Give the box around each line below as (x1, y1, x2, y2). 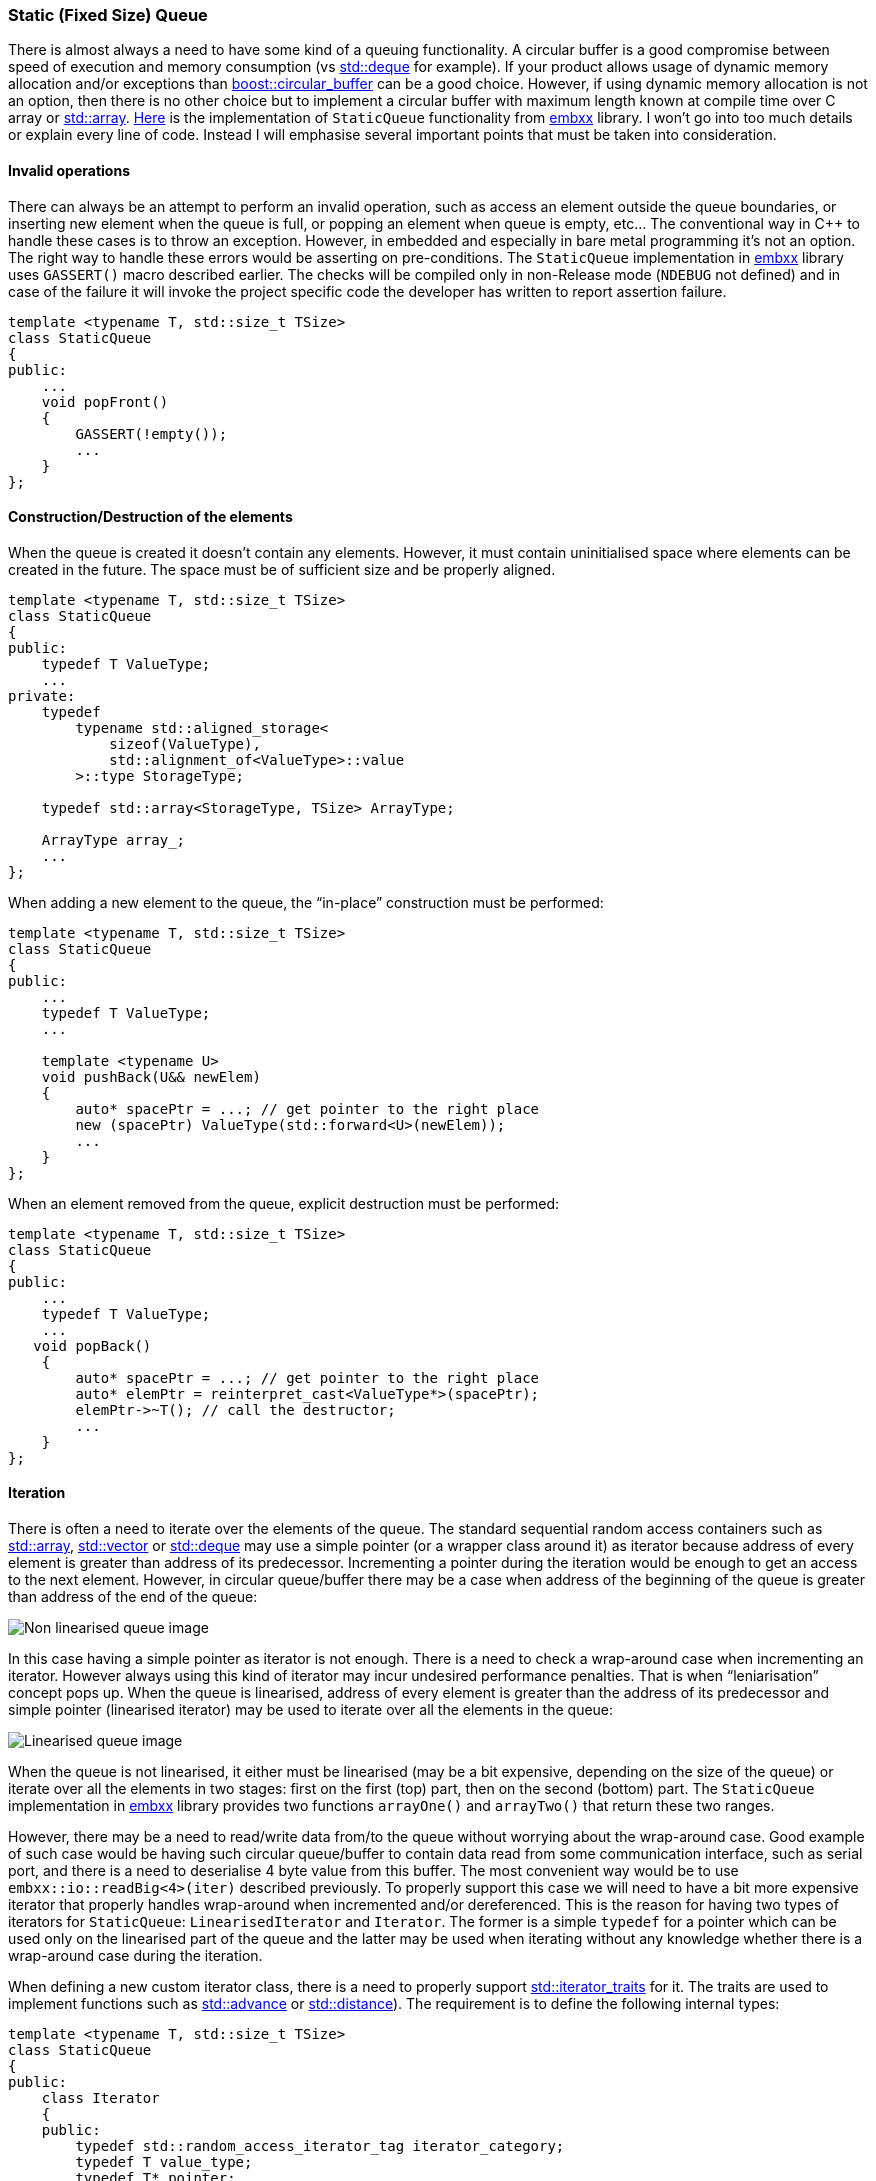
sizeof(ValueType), (109, 735, 261, 752)
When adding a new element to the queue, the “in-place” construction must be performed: (8, 893, 604, 911)
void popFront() (41, 393, 169, 410)
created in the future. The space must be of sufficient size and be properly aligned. (8, 560, 556, 578)
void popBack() (33, 1337, 152, 1354)
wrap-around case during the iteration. (8, 1947, 263, 1965)
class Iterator (41, 2090, 160, 2107)
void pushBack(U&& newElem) (41, 1068, 261, 1085)
